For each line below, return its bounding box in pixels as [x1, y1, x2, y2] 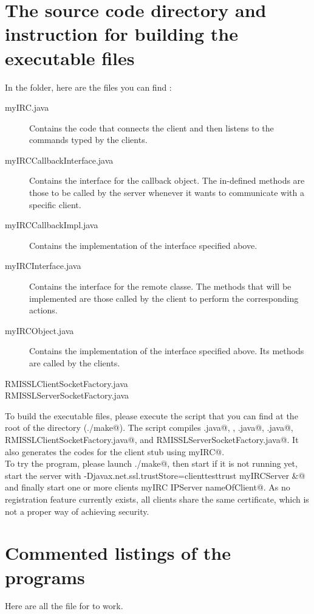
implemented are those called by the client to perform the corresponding [29, 291, 299, 304]
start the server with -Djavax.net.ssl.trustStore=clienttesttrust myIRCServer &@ [5, 469, 305, 481]
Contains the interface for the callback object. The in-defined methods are [29, 174, 305, 187]
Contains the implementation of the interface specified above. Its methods [29, 344, 304, 357]
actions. [29, 304, 58, 316]
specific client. [29, 198, 81, 211]
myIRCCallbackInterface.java [5, 153, 114, 166]
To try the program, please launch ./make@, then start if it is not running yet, [5, 457, 298, 470]
